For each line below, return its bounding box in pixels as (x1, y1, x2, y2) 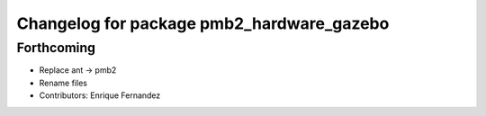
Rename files (39, 77, 87, 88)
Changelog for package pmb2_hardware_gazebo (16, 13, 390, 33)
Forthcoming (16, 40, 96, 56)
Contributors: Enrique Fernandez (39, 90, 161, 101)
